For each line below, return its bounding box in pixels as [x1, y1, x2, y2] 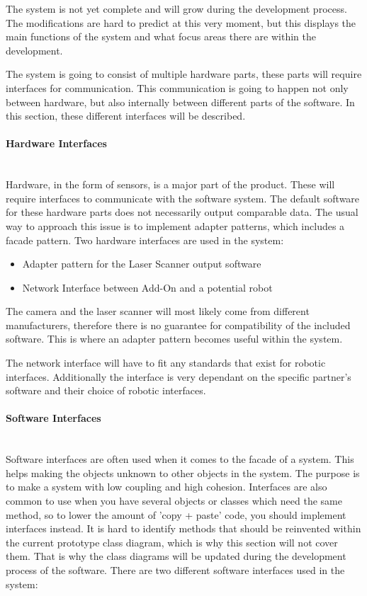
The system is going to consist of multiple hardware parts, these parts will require [6, 67, 362, 81]
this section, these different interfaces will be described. [6, 108, 246, 123]
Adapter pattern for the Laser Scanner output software [22, 256, 261, 271]
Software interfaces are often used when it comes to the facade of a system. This [6, 452, 354, 466]
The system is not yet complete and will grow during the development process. [6, 1, 347, 16]
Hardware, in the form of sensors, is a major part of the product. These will [6, 177, 335, 192]
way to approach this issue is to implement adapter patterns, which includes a [6, 218, 345, 233]
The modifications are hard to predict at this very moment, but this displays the [6, 15, 356, 30]
